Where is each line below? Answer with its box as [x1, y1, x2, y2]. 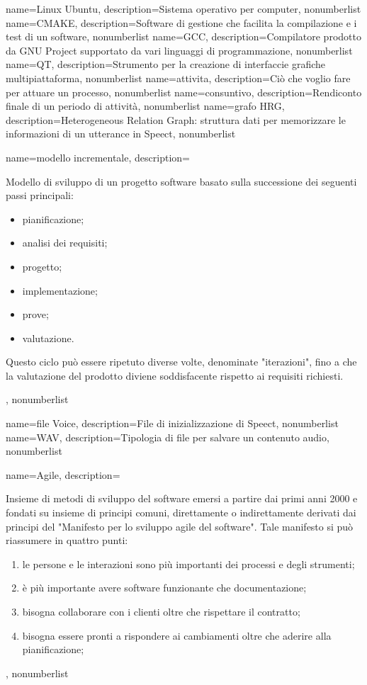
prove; [22, 307, 49, 322]
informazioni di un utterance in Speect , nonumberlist [6, 126, 236, 141]
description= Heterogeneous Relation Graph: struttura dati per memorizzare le [6, 112, 346, 127]
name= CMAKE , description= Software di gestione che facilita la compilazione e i [6, 15, 357, 30]
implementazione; [22, 283, 98, 298]
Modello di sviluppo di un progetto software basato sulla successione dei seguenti [6, 174, 357, 188]
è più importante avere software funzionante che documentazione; [22, 580, 307, 595]
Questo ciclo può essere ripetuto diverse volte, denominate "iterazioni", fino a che [6, 354, 357, 369]
